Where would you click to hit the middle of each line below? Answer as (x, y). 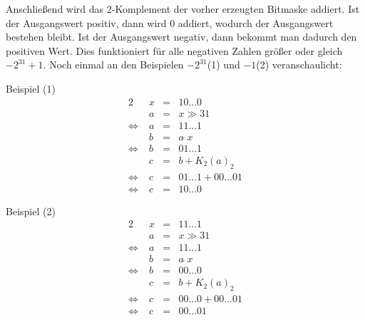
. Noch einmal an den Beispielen (113, 64)
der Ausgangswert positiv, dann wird (86, 22)
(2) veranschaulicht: (299, 64)
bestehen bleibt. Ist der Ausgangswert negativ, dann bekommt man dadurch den (181, 37)
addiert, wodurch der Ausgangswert (256, 22)
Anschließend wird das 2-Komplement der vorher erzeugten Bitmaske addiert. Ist (183, 9)
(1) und (223, 64)
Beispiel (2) (31, 211)
